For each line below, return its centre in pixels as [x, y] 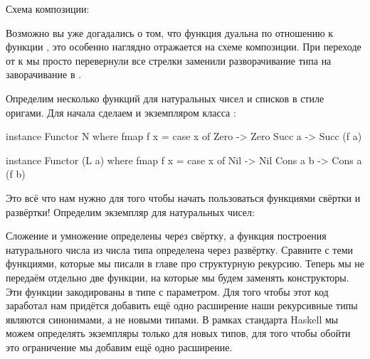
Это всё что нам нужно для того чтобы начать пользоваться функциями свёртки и [183, 197]
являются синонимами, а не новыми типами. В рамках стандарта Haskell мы [172, 319]
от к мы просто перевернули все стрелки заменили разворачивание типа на [169, 60]
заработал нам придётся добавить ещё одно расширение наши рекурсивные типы [182, 305]
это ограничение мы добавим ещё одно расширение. [119, 347]
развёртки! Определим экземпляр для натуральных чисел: [130, 211]
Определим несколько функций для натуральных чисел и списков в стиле [165, 98]
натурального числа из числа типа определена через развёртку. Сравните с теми [180, 249]
